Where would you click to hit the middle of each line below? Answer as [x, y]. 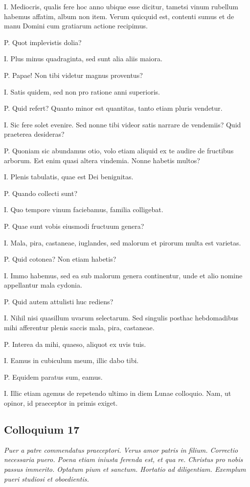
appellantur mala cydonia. [43, 285]
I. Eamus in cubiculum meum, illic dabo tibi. [71, 360]
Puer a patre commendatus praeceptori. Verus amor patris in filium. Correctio [121, 450]
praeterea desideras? [34, 134]
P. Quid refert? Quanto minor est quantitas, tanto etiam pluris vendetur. [113, 108]
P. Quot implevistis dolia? [43, 42]
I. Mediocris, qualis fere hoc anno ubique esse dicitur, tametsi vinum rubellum [121, 6]
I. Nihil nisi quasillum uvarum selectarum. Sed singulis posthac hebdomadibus [121, 318]
